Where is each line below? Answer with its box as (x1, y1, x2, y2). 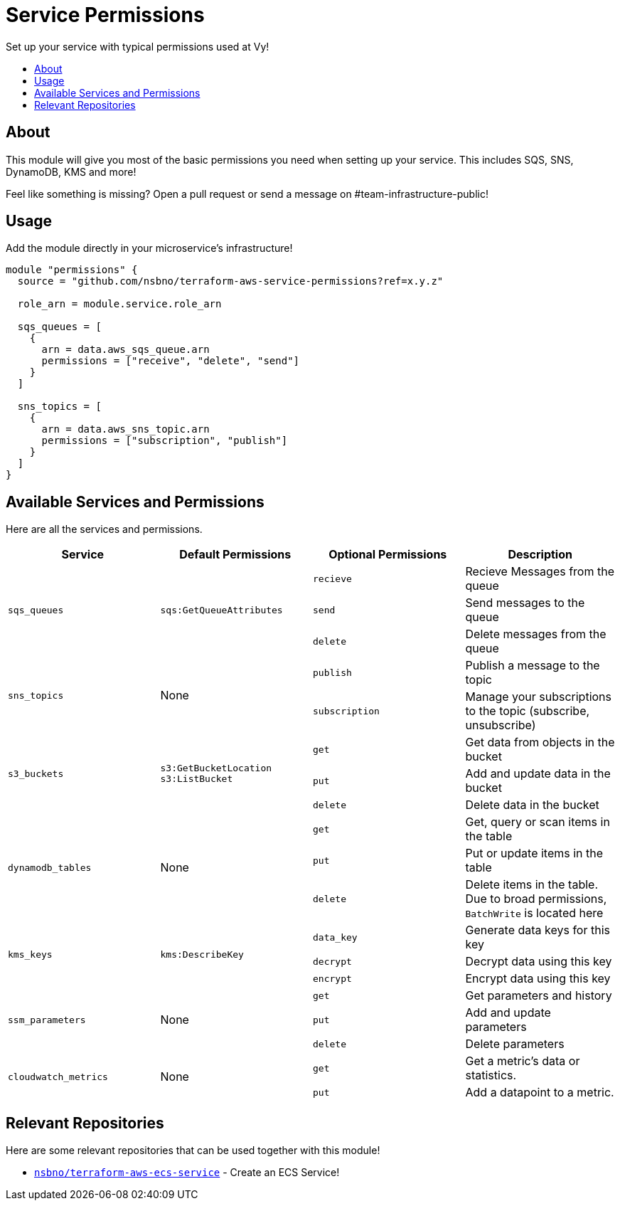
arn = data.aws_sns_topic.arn (41, 423, 210, 435)
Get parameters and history (465, 988, 612, 1003)
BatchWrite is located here (465, 906, 604, 921)
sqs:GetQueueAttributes (160, 604, 283, 615)
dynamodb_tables (8, 862, 92, 873)
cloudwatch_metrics (8, 1071, 108, 1082)
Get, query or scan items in (465, 815, 610, 830)
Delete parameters (465, 1037, 565, 1052)
